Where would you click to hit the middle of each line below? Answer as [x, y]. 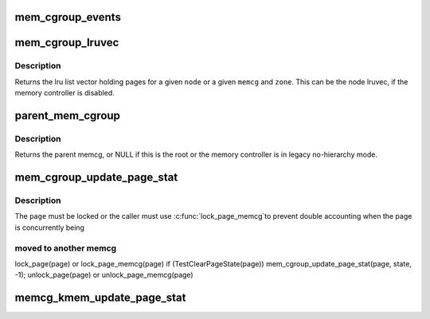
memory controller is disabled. [64, 93]
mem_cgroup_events [68, 17]
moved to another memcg [66, 248]
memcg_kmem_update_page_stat [100, 298]
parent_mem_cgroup [68, 115]
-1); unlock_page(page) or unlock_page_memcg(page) [104, 275]
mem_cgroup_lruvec [67, 43]
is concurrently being [50, 228]
